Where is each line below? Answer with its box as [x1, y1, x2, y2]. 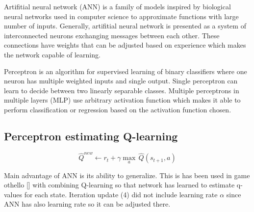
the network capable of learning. [4, 49, 101, 59]
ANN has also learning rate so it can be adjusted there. [4, 199, 171, 209]
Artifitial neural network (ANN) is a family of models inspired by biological [4, 1, 231, 11]
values [4, 189, 23, 199]
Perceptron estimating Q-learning [4, 128, 178, 143]
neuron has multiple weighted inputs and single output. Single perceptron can [4, 76, 238, 86]
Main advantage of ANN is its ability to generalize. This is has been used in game [4, 170, 250, 180]
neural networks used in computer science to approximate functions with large [4, 11, 239, 21]
